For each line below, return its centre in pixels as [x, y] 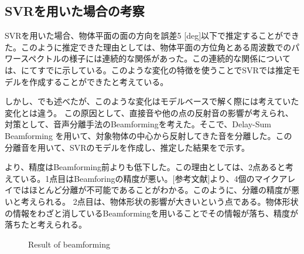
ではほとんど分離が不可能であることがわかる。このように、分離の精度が [152, 190]
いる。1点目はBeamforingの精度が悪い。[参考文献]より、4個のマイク [150, 178]
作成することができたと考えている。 [99, 81]
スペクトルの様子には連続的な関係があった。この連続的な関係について [156, 58]
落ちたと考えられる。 [46, 224]
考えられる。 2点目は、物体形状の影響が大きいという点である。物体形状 [160, 201]
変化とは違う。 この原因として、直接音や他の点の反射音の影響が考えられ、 [149, 112]
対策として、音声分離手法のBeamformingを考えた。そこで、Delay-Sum [138, 124]
